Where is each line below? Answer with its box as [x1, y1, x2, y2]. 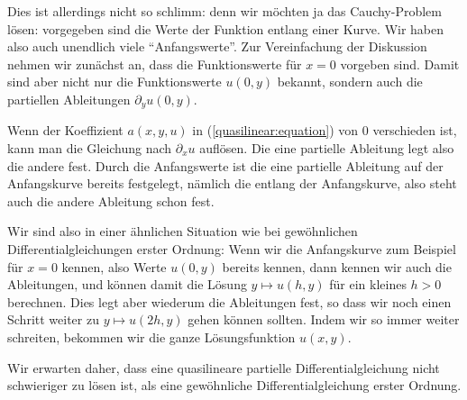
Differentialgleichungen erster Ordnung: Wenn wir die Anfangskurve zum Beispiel [7, 239, 456, 258]
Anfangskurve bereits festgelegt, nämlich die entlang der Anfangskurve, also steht [7, 174, 457, 193]
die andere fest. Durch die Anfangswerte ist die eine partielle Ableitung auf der [7, 156, 444, 175]
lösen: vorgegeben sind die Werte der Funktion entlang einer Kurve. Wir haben [7, 19, 444, 38]
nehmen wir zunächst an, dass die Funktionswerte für [7, 54, 302, 73]
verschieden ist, [372, 121, 457, 140]
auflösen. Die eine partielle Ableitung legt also [199, 139, 454, 158]
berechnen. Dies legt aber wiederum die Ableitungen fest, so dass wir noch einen [7, 292, 452, 311]
